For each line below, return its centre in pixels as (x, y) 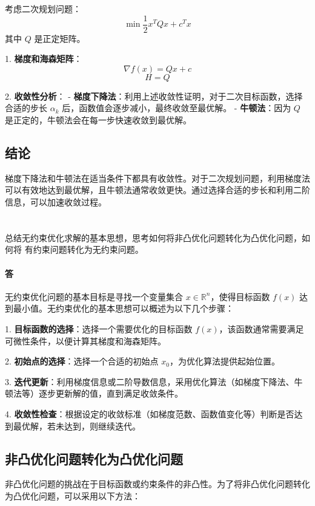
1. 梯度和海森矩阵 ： (44, 59)
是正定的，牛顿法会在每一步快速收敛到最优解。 (98, 120)
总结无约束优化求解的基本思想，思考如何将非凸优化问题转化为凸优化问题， (153, 237)
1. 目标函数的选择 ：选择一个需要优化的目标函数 (99, 328)
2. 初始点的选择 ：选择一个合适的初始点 (82, 361)
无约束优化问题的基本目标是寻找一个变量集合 (94, 296)
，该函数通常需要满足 (261, 328)
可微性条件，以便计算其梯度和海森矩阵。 (85, 340)
